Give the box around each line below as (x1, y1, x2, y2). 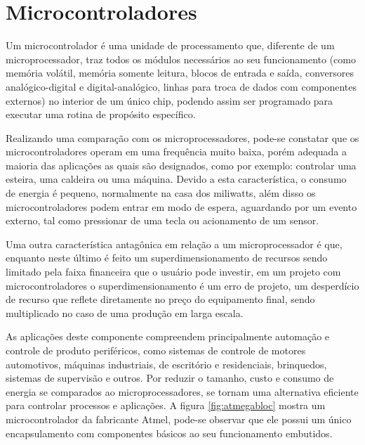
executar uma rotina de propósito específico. (6, 107, 196, 122)
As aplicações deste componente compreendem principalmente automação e (6, 329, 330, 344)
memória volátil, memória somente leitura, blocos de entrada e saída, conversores (6, 65, 354, 80)
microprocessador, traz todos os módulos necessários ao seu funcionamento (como (6, 51, 356, 66)
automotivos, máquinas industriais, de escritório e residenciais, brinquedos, (6, 356, 327, 371)
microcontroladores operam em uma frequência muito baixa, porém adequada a (6, 144, 347, 159)
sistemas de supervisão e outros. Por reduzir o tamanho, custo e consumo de (6, 370, 334, 385)
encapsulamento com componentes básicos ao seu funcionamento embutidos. (6, 425, 333, 440)
